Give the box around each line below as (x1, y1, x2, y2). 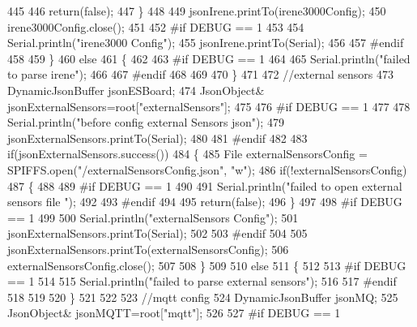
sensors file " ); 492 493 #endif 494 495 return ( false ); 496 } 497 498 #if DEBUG (7, 193, 402, 210)
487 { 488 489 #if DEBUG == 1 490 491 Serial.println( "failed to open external (7, 177, 402, 194)
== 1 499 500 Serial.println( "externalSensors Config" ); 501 (7, 209, 299, 226)
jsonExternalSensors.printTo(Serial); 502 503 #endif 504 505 (7, 225, 308, 242)
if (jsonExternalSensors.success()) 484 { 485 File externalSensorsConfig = (7, 145, 368, 162)
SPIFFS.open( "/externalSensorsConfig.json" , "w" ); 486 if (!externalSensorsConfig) (7, 161, 407, 178)
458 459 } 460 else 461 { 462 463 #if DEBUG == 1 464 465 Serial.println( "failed (7, 49, 411, 67)
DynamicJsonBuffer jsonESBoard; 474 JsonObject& (7, 81, 265, 98)
